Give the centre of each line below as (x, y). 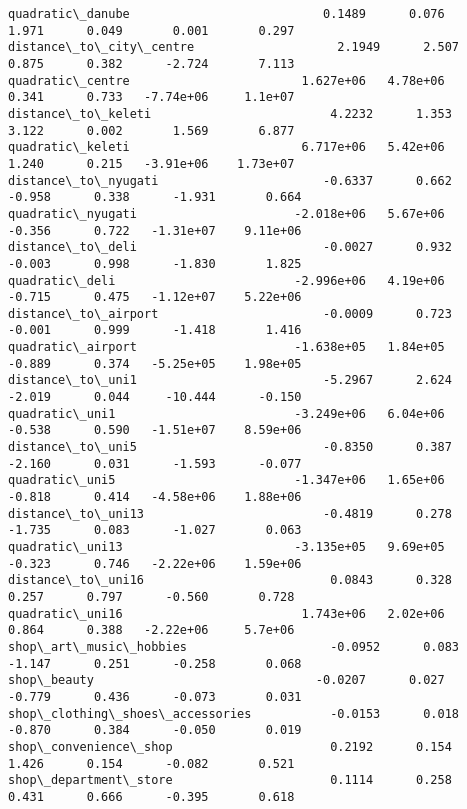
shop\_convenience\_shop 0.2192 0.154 (230, 746)
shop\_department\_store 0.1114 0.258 (230, 780)
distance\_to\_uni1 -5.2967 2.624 (230, 380)
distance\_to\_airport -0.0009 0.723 (230, 313)
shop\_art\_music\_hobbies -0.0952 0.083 (234, 646)
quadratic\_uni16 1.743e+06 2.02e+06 (226, 613)
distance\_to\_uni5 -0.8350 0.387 (230, 447)
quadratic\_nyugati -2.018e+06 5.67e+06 (226, 213)
